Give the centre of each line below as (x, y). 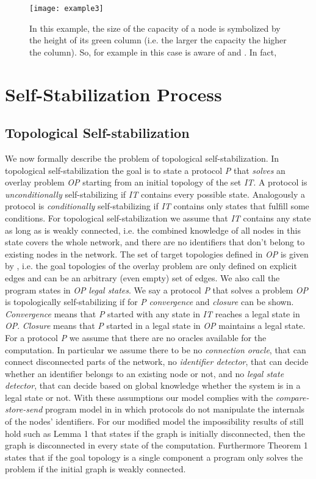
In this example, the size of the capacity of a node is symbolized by (155, 28)
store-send (24, 409)
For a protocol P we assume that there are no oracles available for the (136, 337)
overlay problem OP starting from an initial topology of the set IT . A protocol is (156, 182)
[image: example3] (66, 9)
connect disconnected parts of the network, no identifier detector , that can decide (157, 362)
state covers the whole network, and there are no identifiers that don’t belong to (155, 242)
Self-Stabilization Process (113, 94)
